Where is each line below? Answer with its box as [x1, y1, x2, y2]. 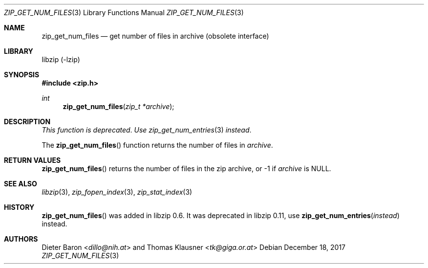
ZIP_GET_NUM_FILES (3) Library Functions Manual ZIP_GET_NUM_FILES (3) [4, 8, 244, 17]
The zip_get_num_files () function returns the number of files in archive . [42, 141, 273, 149]
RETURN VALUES [4, 156, 61, 164]
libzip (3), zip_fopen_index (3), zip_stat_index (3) [42, 188, 193, 196]
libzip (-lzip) [42, 55, 80, 64]
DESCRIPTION [4, 117, 51, 126]
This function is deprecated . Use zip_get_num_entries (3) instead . [42, 126, 252, 134]
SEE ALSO [4, 179, 37, 188]
